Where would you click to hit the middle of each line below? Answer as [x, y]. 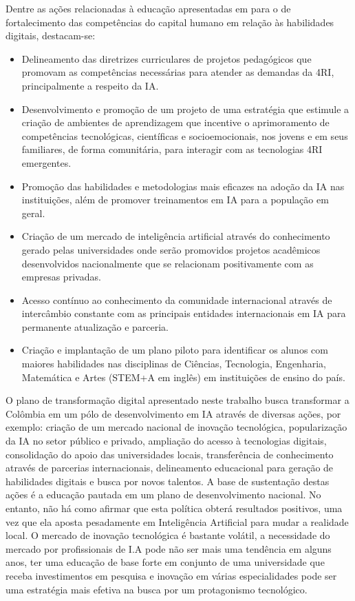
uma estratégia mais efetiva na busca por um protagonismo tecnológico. [157, 589]
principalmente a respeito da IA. [90, 85]
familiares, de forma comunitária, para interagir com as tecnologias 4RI [172, 149]
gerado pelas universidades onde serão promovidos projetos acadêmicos [171, 249]
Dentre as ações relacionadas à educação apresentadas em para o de [148, 8]
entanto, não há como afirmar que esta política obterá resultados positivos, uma [174, 508]
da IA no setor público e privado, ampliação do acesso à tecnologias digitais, [166, 441]
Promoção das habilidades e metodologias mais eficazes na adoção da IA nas [183, 186]
